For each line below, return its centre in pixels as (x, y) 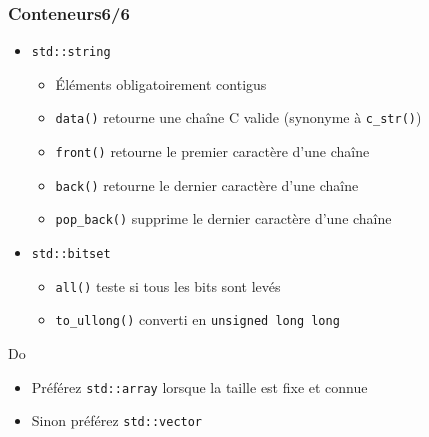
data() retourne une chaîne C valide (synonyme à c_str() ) (238, 117)
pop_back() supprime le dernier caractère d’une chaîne (223, 218)
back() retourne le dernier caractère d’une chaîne (207, 184)
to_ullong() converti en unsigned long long (197, 319)
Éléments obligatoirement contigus (161, 83)
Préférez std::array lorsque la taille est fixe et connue (199, 386)
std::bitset (71, 254)
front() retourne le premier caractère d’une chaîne (212, 151)
